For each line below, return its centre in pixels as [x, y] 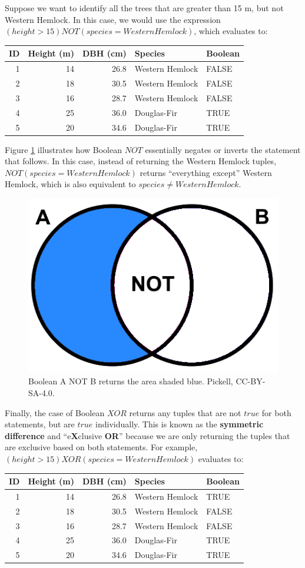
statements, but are [40, 424]
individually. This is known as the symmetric [180, 424]
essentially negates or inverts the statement [223, 149]
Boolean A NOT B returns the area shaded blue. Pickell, [131, 381]
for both [276, 412]
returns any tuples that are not [185, 412]
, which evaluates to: [231, 31]
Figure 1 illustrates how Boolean [63, 149]
